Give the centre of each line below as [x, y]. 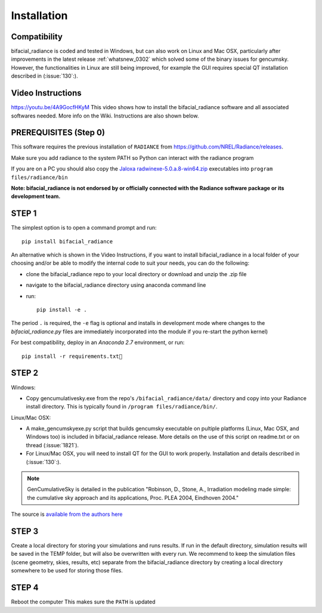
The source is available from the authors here [67, 514]
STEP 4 [25, 588]
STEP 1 [24, 214]
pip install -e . [62, 310]
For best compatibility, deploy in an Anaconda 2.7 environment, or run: [98, 342]
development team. [36, 196]
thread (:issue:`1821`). [52, 445]
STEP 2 [25, 373]
